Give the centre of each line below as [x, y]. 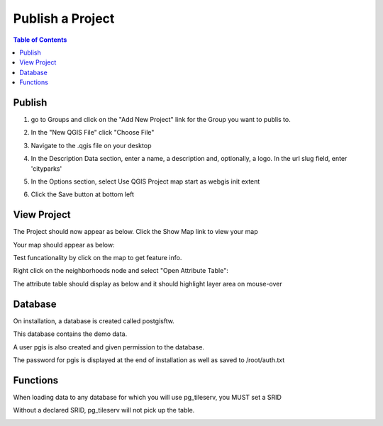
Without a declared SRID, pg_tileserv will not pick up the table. [104, 410]
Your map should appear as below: [64, 245]
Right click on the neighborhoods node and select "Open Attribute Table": [121, 271]
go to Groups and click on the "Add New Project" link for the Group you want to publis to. [161, 120]
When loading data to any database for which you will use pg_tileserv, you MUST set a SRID [147, 397]
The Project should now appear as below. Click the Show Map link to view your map [135, 232]
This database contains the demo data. [70, 334]
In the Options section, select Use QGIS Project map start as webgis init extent [145, 181]
